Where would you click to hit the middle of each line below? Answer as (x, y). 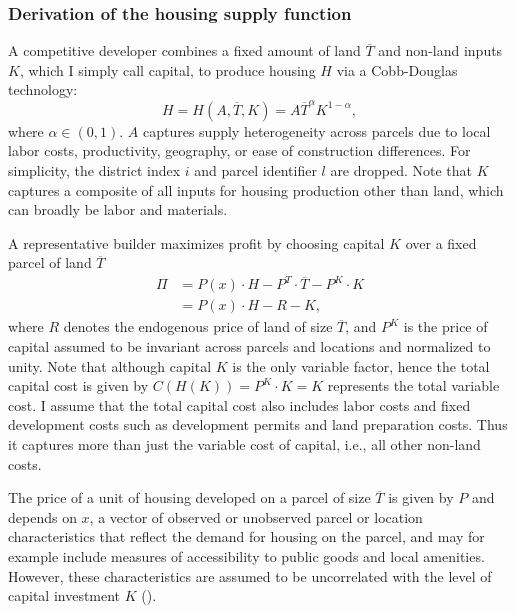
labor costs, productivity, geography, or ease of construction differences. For (239, 150)
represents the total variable (413, 385)
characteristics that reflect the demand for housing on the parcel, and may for (246, 536)
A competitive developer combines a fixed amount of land (184, 50)
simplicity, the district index (94, 169)
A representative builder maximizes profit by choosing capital (196, 242)
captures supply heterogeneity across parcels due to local (316, 130)
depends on (42, 516)
